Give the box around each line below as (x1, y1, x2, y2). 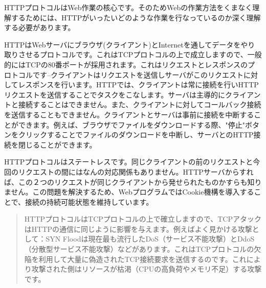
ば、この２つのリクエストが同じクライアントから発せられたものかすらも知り (4, 176, 262, 187)
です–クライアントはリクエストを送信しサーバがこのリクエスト (32, 69, 244, 80)
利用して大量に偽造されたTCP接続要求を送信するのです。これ (38, 253, 247, 264)
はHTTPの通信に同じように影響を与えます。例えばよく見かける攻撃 (24, 223, 252, 234)
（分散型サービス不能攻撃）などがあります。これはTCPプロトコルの (24, 244, 254, 254)
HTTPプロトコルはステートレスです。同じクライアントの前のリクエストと (4, 156, 253, 167)
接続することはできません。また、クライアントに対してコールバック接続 (18, 99, 261, 110)
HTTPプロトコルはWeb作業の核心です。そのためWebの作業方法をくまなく (4, 2, 253, 12)
